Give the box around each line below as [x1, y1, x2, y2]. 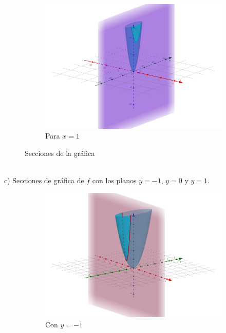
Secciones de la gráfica [25, 147, 95, 158]
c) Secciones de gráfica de [4, 175, 84, 186]
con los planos [92, 175, 137, 186]
